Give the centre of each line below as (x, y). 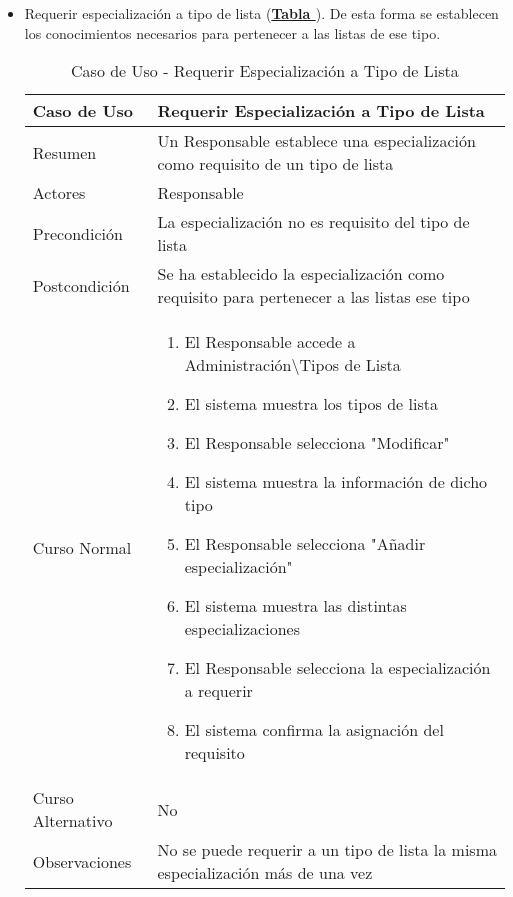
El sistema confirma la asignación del (314, 730)
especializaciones (242, 629)
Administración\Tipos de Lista (292, 365)
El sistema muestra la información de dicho (336, 482)
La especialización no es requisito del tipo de (313, 222)
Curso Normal (82, 547)
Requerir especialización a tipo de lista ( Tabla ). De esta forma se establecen (261, 13)
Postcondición (81, 285)
